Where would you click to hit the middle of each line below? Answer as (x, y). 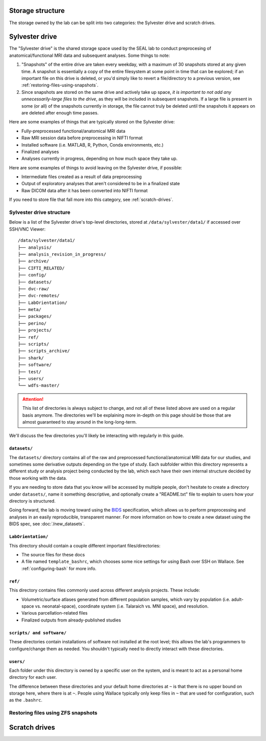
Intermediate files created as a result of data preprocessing (82, 177)
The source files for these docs (53, 555)
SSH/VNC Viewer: (27, 229)
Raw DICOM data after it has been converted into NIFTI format (84, 191)
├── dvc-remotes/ (39, 296)
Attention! (33, 399)
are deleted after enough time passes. (60, 113)
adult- (237, 599)
